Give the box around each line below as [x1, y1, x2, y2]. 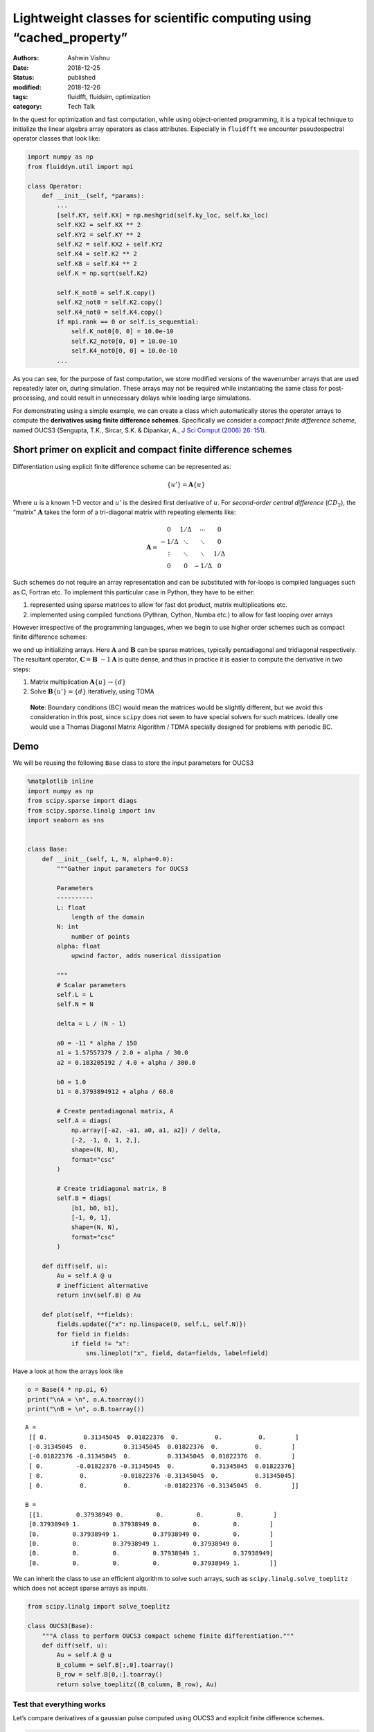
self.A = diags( [56, 1117, 112, 1125]
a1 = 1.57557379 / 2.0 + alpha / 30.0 [56, 1049, 188, 1057]
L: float [56, 903, 87, 911]
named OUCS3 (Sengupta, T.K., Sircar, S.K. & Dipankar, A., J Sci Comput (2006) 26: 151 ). [12, 426, 267, 434]
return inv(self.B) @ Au [56, 1291, 141, 1299]
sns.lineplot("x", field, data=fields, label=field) [85, 1350, 269, 1357]
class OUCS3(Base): [27, 1622, 93, 1630]
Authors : [12, 54, 39, 62]
